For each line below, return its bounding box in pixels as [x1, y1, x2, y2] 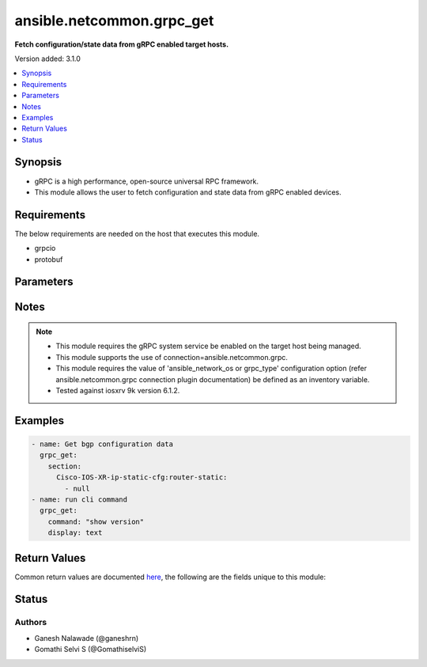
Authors [14, 617, 47, 628]
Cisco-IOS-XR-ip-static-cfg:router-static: [56, 473, 228, 482]
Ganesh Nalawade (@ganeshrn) [34, 633, 139, 642]
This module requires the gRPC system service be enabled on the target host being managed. [55, 341, 361, 351]
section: [47, 461, 82, 471]
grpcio [34, 244, 56, 253]
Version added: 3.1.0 [14, 54, 81, 63]
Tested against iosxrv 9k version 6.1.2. [55, 386, 180, 396]
